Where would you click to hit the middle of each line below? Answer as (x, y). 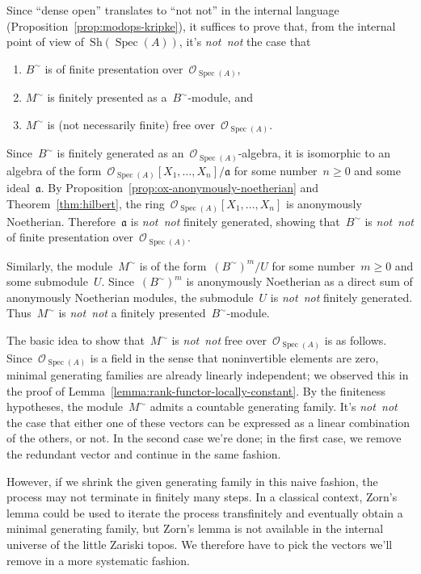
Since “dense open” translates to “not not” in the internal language (173, 10)
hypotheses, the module (65, 406)
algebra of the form (54, 170)
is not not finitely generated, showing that (235, 221)
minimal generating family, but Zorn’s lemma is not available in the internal (195, 528)
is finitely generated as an (120, 153)
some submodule (47, 281)
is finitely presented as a (107, 97)
